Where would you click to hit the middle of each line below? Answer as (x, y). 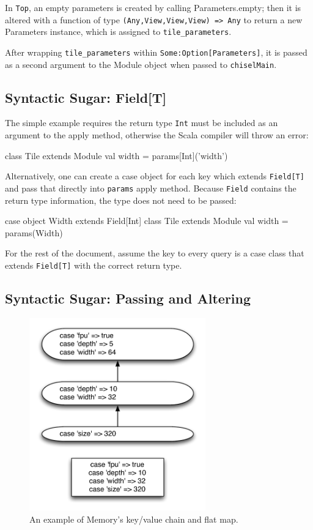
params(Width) (34, 232)
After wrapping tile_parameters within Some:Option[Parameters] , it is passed (156, 52)
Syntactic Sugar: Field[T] (86, 97)
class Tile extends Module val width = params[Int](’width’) (116, 155)
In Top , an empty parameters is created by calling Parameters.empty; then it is (153, 7)
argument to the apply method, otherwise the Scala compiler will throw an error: (157, 135)
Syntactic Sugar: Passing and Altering (128, 298)
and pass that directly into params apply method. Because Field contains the (151, 188)
